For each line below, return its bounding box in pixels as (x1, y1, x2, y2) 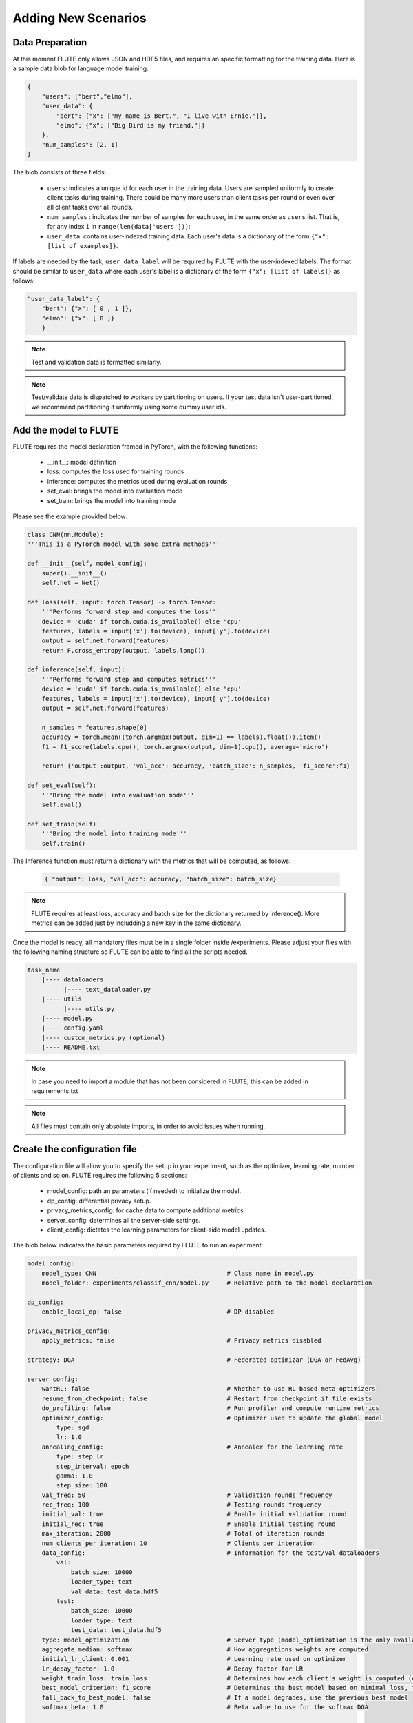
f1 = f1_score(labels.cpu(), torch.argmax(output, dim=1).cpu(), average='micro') (41, 743, 329, 751)
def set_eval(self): (27, 782, 96, 789)
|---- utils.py (63, 1005, 115, 1012)
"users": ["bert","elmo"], (41, 92, 134, 100)
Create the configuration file (12, 1143, 137, 1155)
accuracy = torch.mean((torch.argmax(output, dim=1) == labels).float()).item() (41, 733, 321, 741)
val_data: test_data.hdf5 (70, 1587, 158, 1595)
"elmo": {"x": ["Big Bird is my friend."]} (56, 121, 206, 129)
